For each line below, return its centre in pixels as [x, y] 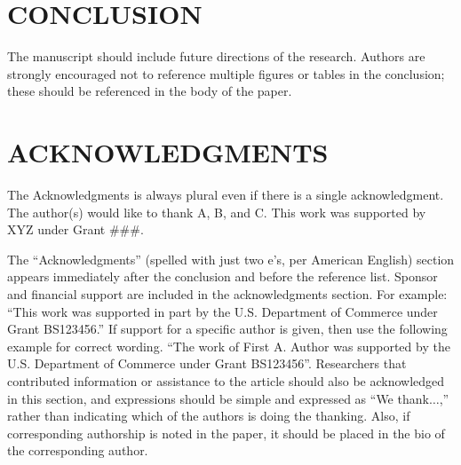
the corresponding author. [78, 450]
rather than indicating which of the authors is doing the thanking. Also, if [209, 416]
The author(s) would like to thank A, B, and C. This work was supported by [217, 212]
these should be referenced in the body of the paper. [150, 91]
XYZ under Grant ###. [76, 229]
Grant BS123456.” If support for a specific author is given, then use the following [227, 329]
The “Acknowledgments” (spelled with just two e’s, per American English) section [231, 259]
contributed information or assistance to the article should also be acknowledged [226, 380]
